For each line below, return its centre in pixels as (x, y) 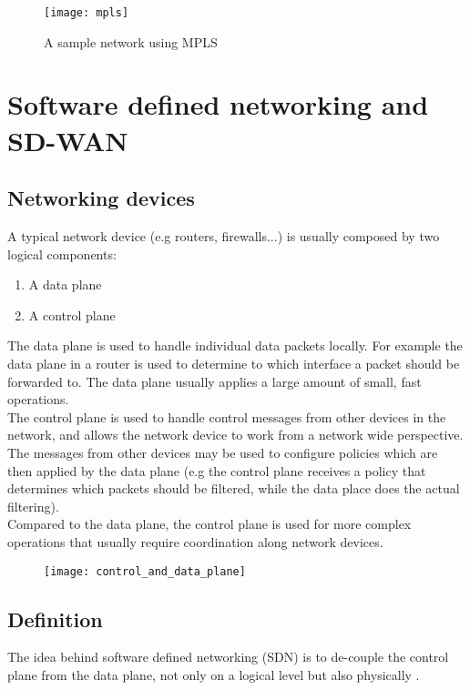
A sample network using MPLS (131, 41)
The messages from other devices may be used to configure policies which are (223, 452)
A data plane (65, 284)
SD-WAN (68, 140)
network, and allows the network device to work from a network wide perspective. (235, 435)
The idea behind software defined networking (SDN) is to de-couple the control (228, 657)
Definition (55, 619)
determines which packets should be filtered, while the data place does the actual (234, 488)
